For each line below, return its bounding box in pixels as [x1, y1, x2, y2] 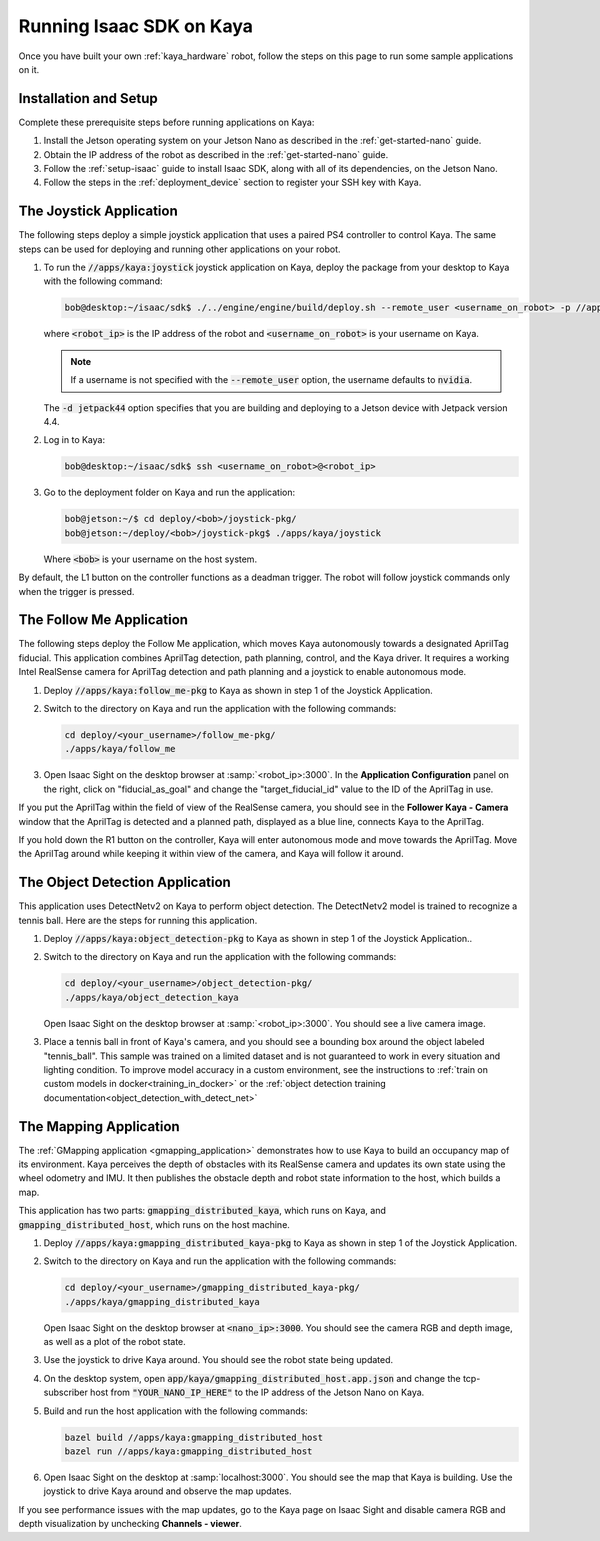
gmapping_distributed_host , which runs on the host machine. [18, 1218, 290, 1230]
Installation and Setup [18, 90, 159, 107]
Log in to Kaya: [43, 434, 105, 446]
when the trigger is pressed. [18, 585, 135, 597]
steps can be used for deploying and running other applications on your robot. [18, 243, 341, 255]
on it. [18, 63, 40, 75]
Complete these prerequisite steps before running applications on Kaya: [18, 116, 315, 128]
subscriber [43, 1386, 89, 1399]
